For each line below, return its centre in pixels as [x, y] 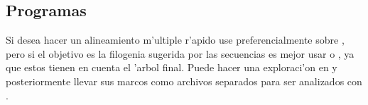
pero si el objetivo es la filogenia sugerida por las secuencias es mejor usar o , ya [180, 53]
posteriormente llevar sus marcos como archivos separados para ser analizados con [184, 81]
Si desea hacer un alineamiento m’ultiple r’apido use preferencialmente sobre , [175, 40]
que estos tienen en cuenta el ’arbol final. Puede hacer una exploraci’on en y [172, 67]
